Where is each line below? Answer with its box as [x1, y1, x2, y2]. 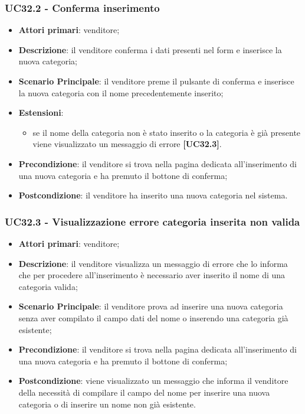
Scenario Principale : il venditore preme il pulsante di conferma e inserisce [18, 75, 294, 87]
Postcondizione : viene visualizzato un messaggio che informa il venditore [18, 374, 288, 387]
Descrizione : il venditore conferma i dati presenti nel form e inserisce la [18, 43, 282, 56]
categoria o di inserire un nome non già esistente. [18, 397, 196, 410]
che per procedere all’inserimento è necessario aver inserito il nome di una [18, 269, 286, 281]
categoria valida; [18, 280, 78, 292]
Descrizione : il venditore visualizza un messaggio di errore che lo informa [18, 257, 288, 269]
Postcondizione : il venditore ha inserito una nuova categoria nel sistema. [18, 189, 288, 201]
